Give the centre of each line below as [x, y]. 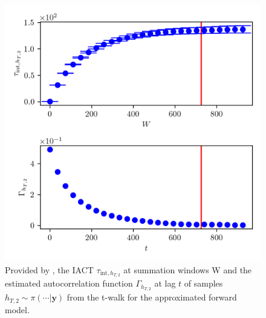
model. [17, 309]
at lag [165, 283]
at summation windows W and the [188, 269]
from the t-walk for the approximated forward [152, 297]
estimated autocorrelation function [69, 283]
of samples [203, 283]
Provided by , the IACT [49, 269]
